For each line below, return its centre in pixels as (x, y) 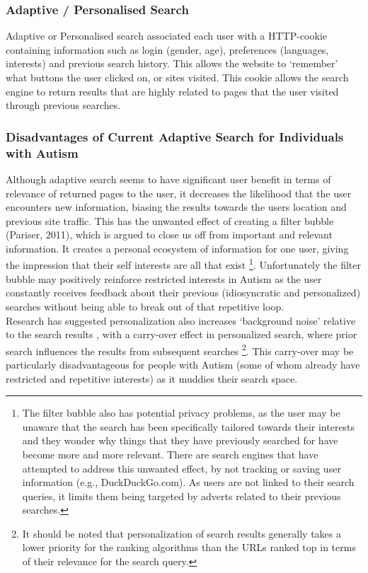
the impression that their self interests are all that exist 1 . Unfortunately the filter (183, 264)
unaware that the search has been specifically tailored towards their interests (189, 426)
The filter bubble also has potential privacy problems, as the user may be (181, 413)
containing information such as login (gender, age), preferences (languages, (167, 49)
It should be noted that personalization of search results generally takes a (182, 533)
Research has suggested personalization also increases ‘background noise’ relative (181, 320)
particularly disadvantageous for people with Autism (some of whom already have (183, 364)
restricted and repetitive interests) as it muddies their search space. (152, 378)
